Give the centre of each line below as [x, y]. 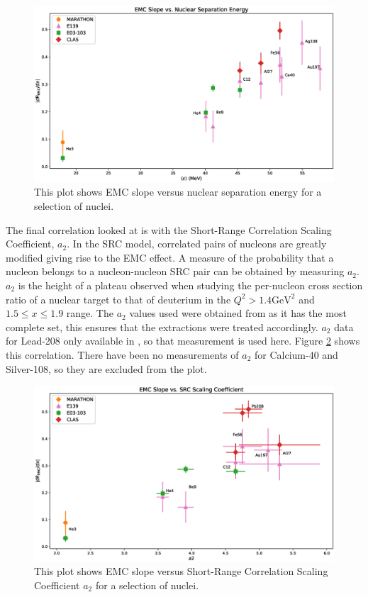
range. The [90, 313]
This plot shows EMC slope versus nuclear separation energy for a [178, 192]
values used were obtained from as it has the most [238, 313]
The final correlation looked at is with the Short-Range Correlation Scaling [169, 229]
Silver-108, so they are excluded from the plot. [106, 368]
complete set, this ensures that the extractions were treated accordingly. [162, 327]
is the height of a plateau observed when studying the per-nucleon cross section [190, 285]
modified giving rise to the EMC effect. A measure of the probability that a [170, 257]
